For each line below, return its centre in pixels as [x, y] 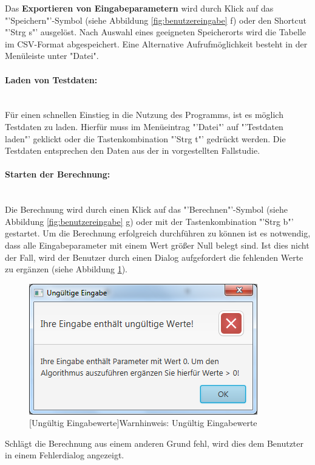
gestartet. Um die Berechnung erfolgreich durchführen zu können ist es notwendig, [158, 233]
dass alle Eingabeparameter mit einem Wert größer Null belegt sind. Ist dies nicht [157, 245]
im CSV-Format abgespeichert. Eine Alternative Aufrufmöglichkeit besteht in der [156, 43]
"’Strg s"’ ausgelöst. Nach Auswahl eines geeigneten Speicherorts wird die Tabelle [156, 32]
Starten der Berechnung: [58, 174]
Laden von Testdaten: [51, 79]
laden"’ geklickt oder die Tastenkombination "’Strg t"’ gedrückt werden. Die [145, 138]
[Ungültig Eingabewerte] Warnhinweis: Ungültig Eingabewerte [143, 423]
